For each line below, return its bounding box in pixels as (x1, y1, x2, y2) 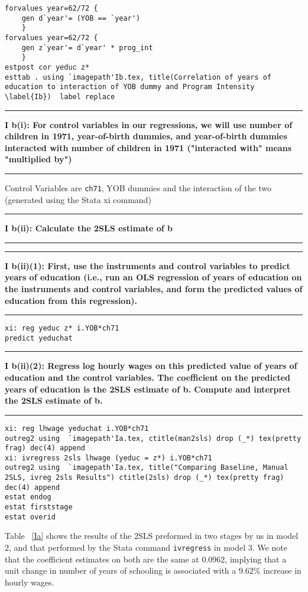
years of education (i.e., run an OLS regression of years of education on (5, 271, 302, 283)
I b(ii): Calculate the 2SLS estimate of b (5, 222, 173, 234)
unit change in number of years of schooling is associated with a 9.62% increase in (5, 564, 301, 577)
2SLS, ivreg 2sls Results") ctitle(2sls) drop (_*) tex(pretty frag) (5, 473, 284, 482)
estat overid (5, 512, 56, 521)
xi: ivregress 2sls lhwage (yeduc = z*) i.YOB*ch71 (5, 453, 212, 462)
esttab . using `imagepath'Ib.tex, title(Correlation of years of (5, 73, 272, 81)
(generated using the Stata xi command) (5, 193, 151, 205)
